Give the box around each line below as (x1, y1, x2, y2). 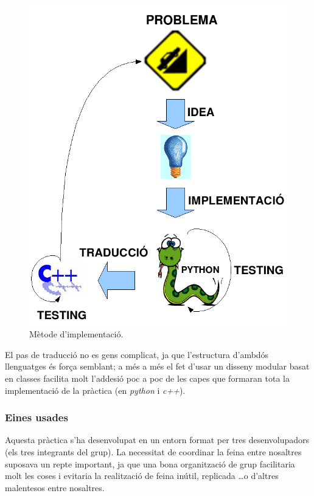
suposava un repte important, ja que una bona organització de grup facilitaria (5, 457, 295, 470)
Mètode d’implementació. (29, 328, 124, 340)
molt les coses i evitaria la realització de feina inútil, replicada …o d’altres (5, 469, 279, 482)
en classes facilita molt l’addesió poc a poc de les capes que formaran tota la (5, 371, 290, 384)
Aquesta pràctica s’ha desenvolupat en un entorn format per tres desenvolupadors (5, 433, 310, 446)
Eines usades (5, 410, 68, 425)
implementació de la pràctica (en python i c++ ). (5, 384, 186, 396)
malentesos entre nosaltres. (5, 481, 105, 494)
